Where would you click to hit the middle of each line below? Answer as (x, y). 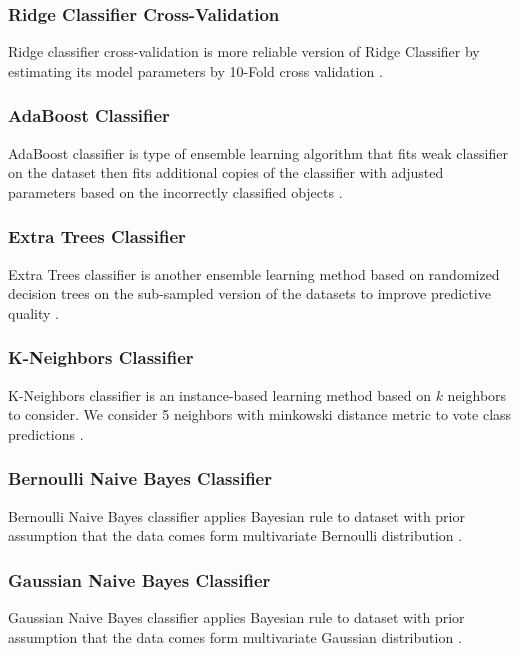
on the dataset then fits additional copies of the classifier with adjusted (226, 172)
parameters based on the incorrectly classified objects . (175, 191)
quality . (33, 312)
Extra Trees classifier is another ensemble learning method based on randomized (254, 273)
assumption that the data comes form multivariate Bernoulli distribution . (235, 535)
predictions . (46, 433)
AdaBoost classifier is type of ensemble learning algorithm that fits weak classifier (258, 152)
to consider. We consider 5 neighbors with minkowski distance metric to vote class (260, 414)
